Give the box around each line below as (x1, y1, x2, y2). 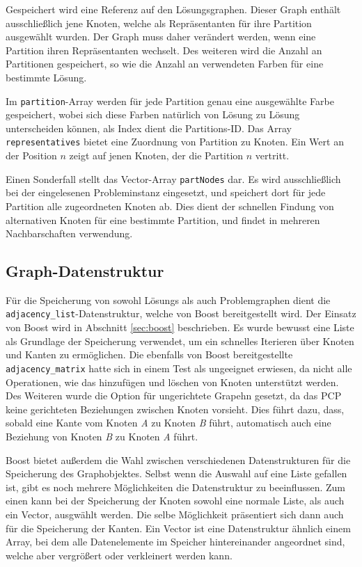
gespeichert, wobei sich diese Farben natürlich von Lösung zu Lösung (6, 107, 300, 122)
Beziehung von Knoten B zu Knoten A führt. (6, 429, 198, 443)
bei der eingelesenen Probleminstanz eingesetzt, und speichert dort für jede (6, 185, 326, 200)
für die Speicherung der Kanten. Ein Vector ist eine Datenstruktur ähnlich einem (6, 520, 351, 535)
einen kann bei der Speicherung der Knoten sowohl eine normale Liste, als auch (6, 493, 345, 508)
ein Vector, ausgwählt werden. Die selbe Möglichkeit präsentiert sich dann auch (6, 506, 344, 521)
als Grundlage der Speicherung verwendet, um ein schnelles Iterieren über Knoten (6, 333, 354, 348)
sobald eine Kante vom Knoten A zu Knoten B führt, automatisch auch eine (6, 415, 331, 430)
